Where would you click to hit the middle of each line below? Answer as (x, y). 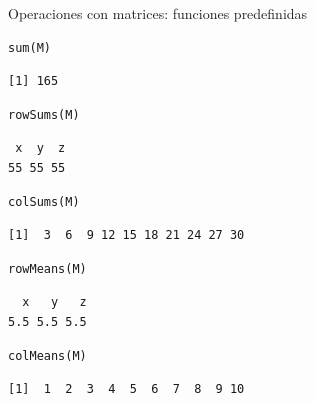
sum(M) (29, 47)
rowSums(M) (44, 114)
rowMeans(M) (47, 268)
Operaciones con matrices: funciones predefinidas (158, 13)
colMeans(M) (47, 355)
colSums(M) (44, 201)
